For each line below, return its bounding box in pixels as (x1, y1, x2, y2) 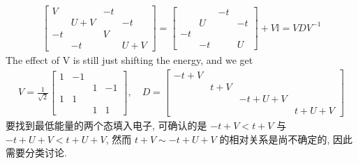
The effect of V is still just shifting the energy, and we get (6, 53, 253, 67)
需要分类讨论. (6, 145, 67, 160)
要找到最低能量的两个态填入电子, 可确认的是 (6, 117, 207, 132)
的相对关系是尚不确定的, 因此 (219, 131, 352, 146)
